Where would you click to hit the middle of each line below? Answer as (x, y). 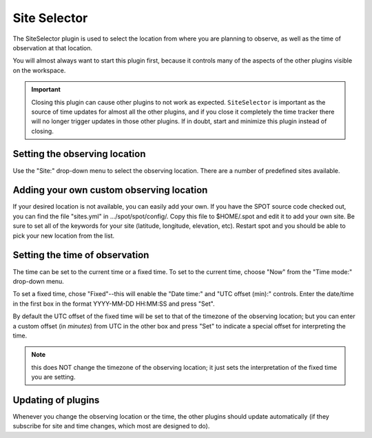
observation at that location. (53, 48)
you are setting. (53, 377)
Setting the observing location (79, 154)
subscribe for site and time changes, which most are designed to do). (111, 426)
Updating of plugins (56, 400)
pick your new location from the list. (64, 236)
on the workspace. (39, 70)
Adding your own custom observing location (110, 190)
